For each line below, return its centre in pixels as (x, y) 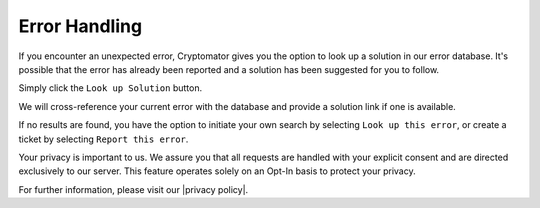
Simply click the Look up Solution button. (110, 88)
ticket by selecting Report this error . (103, 139)
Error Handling (80, 26)
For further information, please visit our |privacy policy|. (133, 189)
